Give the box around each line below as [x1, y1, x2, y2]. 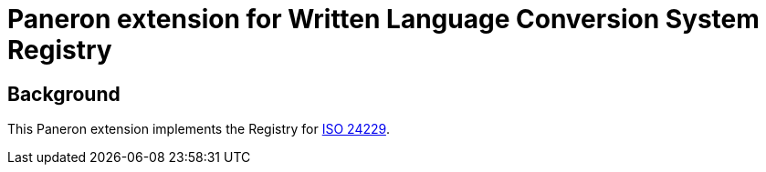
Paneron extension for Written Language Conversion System [7, 4, 760, 35]
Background [7, 82, 121, 106]
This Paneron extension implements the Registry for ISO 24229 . [7, 121, 390, 137]
